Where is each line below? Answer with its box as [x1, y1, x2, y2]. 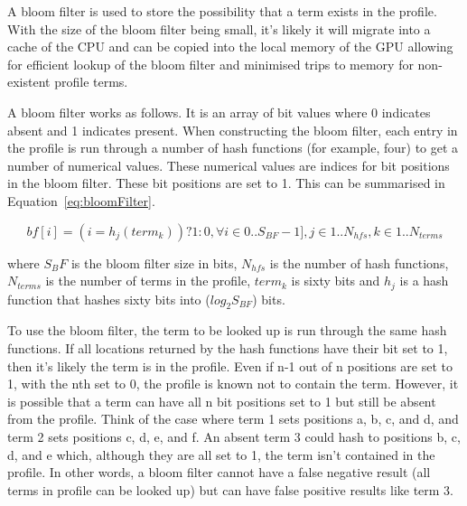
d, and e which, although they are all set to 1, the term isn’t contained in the [7, 445, 435, 464]
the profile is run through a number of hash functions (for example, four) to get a [7, 138, 459, 157]
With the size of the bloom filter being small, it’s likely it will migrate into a [7, 19, 431, 38]
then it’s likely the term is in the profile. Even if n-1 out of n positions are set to [7, 356, 453, 375]
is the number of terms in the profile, [45, 271, 251, 290]
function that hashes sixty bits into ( [7, 289, 210, 308]
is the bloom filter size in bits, [70, 253, 238, 272]
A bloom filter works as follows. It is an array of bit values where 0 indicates [7, 102, 431, 121]
